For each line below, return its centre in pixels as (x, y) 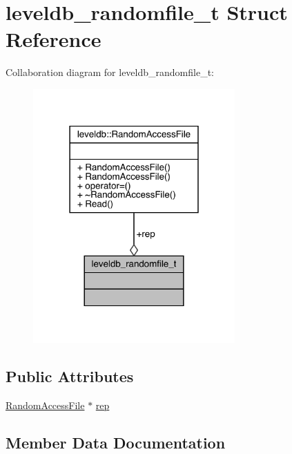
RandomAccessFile (45, 405)
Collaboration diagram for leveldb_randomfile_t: (110, 72)
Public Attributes (70, 376)
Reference (53, 39)
